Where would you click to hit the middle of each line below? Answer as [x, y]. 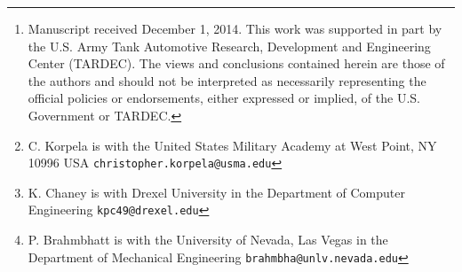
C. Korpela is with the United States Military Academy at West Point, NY [232, 145]
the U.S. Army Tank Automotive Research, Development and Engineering [229, 46]
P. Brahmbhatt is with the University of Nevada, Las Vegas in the [208, 240]
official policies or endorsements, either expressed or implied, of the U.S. [224, 98]
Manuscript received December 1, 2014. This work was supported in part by [235, 28]
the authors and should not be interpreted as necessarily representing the [227, 80]
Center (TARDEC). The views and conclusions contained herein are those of [236, 63]
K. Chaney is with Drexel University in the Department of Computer [216, 192]
